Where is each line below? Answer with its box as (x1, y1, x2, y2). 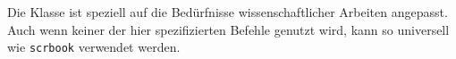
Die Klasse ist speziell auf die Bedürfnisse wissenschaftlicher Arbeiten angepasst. (7, 3, 448, 21)
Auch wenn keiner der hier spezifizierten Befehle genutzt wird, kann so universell (7, 20, 450, 38)
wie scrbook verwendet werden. (7, 38, 181, 56)
